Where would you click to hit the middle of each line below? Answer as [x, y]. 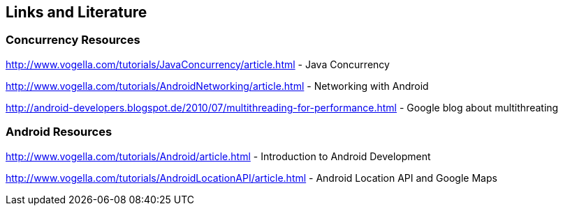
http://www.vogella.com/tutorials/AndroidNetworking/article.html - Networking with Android [217, 86]
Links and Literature [76, 12]
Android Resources [59, 132]
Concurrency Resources [73, 40]
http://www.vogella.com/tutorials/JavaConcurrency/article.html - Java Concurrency [198, 64]
